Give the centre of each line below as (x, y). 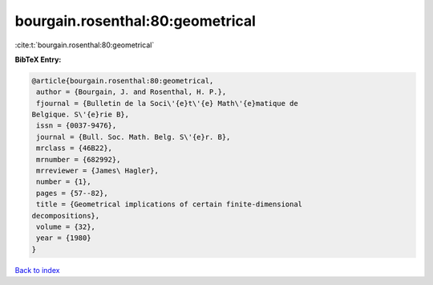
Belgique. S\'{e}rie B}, (81, 115)
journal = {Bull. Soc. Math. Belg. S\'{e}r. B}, (134, 137)
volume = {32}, (66, 227)
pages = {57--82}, (72, 193)
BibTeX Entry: (38, 59)
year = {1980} (64, 238)
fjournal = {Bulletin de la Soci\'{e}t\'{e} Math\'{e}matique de (167, 103)
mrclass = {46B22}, (74, 148)
